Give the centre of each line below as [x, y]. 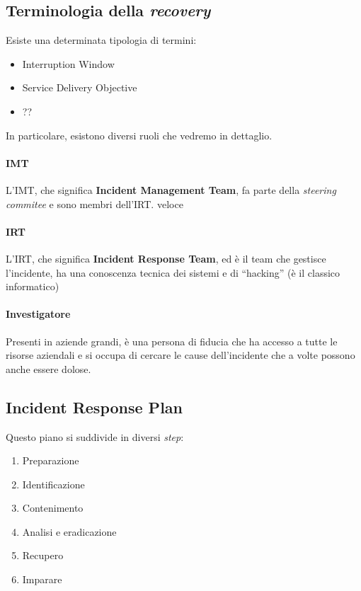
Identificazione [53, 484]
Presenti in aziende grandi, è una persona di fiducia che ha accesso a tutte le [172, 341]
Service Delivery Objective [80, 87]
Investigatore [38, 314]
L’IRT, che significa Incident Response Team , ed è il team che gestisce [166, 258]
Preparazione [51, 460]
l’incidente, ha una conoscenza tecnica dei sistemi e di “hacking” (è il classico [173, 272]
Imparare [42, 579]
